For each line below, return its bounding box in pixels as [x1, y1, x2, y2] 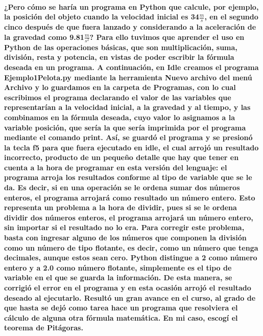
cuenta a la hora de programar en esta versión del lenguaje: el [4, 162, 227, 172]
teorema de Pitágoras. [4, 322, 83, 333]
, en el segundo [204, 11, 258, 22]
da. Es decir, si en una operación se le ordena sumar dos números [4, 182, 240, 193]
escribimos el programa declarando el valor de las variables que [4, 92, 231, 102]
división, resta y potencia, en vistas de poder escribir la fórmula [4, 52, 234, 62]
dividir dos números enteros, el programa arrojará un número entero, [4, 212, 253, 222]
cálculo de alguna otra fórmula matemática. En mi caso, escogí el [4, 312, 238, 323]
